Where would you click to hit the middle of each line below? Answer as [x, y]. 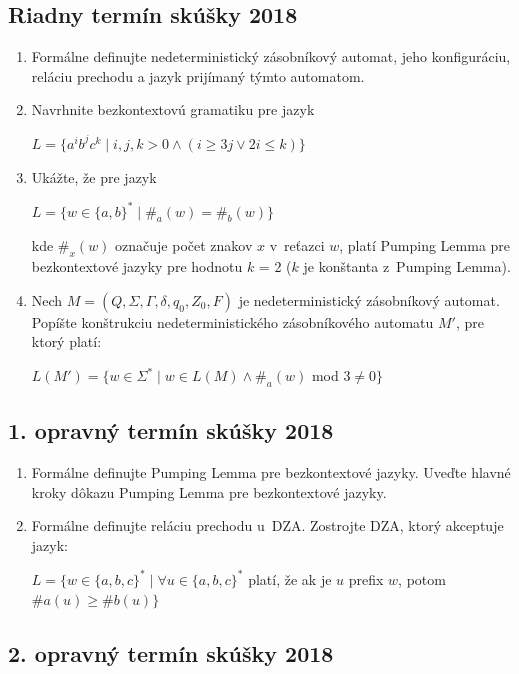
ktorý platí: [66, 341]
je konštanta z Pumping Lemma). [407, 266]
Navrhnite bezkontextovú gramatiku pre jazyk [173, 109]
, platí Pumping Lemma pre [425, 245]
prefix [366, 578]
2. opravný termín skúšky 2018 [171, 652]
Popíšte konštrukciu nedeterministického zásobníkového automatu [232, 321]
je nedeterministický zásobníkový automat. [369, 299]
